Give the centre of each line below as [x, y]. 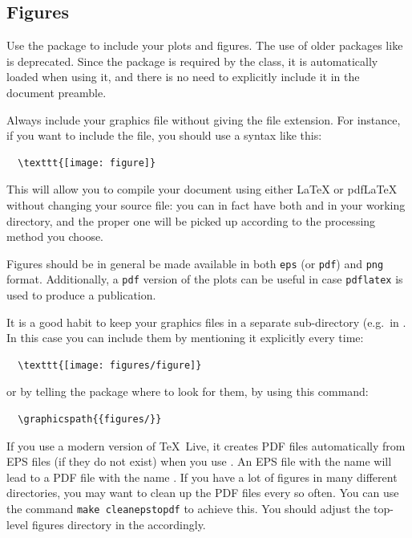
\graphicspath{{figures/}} [90, 420]
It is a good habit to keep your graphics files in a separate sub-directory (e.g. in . [206, 322]
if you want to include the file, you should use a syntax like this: [164, 135]
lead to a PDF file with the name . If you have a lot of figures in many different [202, 477]
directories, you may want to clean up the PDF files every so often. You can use [203, 493]
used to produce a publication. [81, 295]
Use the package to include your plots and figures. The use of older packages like [205, 45]
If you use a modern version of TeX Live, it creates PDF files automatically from [206, 445]
